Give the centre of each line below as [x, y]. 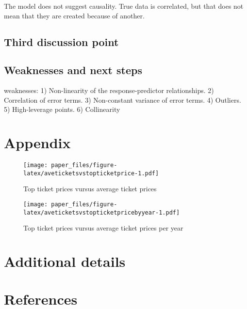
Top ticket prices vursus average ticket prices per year [103, 228]
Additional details [65, 261]
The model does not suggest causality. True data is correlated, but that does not [124, 6]
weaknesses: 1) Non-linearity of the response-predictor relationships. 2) [109, 90]
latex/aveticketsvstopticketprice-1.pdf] [91, 173]
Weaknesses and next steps [73, 70]
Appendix [37, 143]
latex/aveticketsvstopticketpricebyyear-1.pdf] [102, 212]
